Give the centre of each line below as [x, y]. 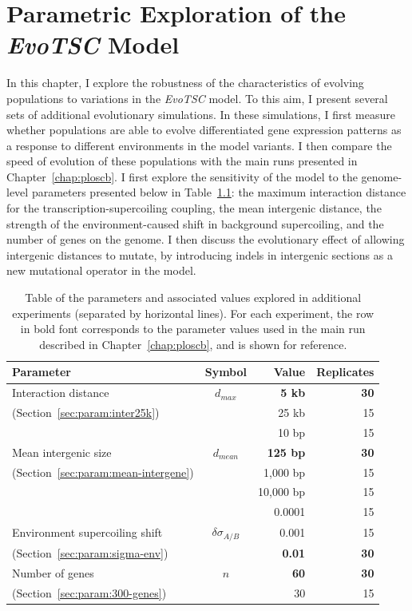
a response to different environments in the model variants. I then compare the [199, 145]
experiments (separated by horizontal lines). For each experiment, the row [193, 313]
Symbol [226, 372]
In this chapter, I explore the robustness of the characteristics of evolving [185, 83]
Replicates [345, 372]
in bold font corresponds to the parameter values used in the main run [193, 329]
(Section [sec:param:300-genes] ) [89, 592]
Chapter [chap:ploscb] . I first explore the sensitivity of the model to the [182, 176]
